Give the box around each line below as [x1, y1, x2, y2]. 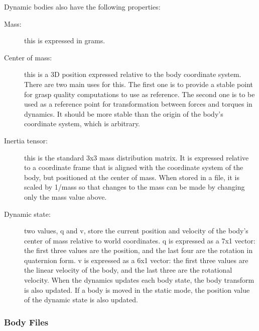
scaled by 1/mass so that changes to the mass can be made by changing [24, 182, 245, 192]
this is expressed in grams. [24, 35, 105, 46]
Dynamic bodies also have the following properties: [4, 2, 161, 12]
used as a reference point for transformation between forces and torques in [24, 99, 252, 109]
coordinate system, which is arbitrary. [24, 118, 141, 129]
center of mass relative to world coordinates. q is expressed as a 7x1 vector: [24, 235, 255, 245]
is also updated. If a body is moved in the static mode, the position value [24, 284, 250, 295]
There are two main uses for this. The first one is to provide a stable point [24, 78, 253, 89]
